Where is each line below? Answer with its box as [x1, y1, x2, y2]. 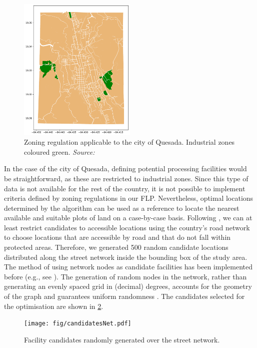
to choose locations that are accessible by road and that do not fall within [4, 232, 231, 242]
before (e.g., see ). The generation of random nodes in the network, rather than [4, 271, 247, 281]
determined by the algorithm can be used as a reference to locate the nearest [4, 202, 239, 213]
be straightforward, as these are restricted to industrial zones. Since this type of [4, 173, 248, 183]
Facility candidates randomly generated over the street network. [24, 334, 220, 344]
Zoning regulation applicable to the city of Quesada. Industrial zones [24, 137, 235, 147]
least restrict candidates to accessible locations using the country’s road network [4, 222, 250, 232]
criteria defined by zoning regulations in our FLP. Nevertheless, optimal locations [4, 193, 253, 203]
